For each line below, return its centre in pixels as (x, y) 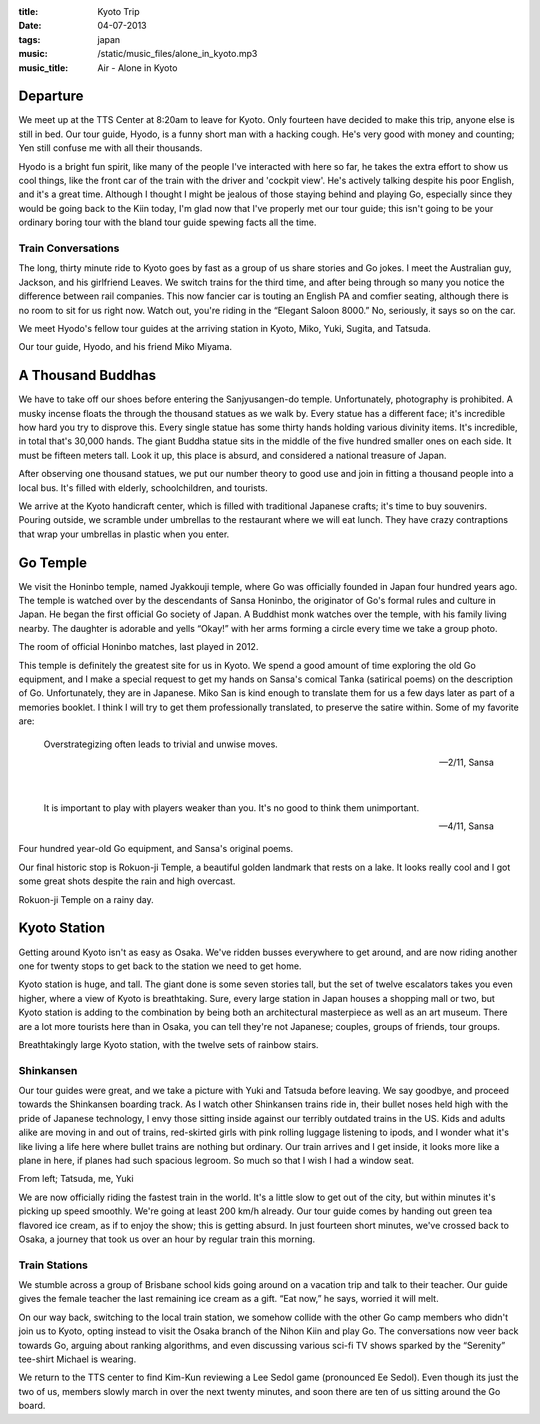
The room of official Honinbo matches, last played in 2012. (138, 647)
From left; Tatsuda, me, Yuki (76, 1179)
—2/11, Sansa (466, 762)
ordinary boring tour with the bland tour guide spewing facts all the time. (167, 222)
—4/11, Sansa (466, 826)
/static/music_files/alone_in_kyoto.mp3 (177, 54)
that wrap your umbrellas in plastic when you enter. (124, 534)
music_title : (43, 67)
